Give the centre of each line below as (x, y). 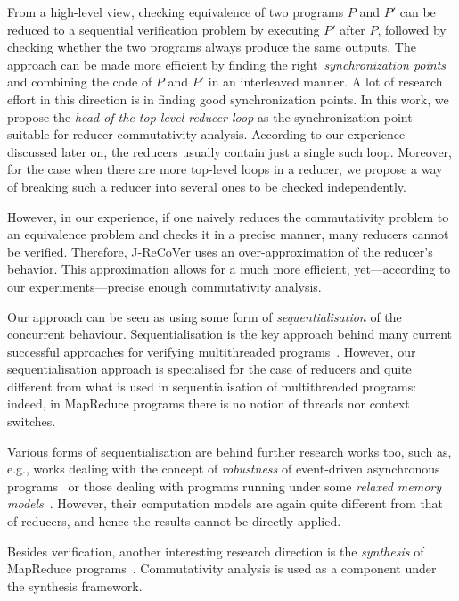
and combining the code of (80, 82)
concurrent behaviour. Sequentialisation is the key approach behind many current (229, 334)
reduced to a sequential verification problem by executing (164, 29)
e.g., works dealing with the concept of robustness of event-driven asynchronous (224, 469)
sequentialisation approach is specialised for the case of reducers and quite (209, 369)
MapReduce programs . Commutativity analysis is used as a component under (222, 568)
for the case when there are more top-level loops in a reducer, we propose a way (225, 169)
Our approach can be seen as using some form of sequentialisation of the (205, 316)
